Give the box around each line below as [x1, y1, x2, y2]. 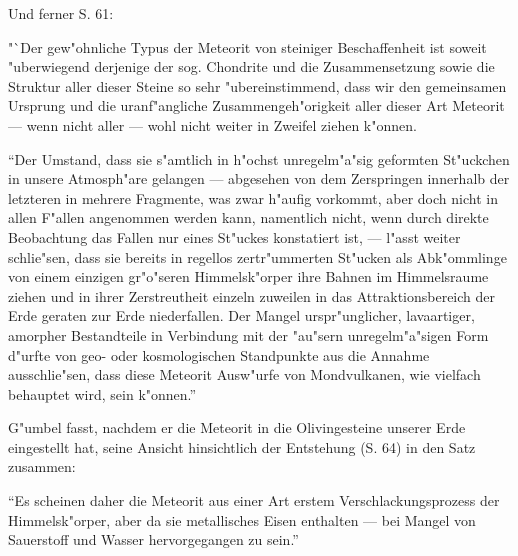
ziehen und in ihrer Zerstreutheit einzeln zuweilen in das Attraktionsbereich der [8, 285, 496, 306]
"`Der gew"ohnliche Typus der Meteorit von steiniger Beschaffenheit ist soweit [8, 36, 487, 57]
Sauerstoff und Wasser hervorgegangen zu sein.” [8, 529, 299, 550]
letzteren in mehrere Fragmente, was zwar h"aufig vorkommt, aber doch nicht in [8, 187, 498, 208]
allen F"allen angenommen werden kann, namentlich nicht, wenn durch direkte [8, 207, 489, 228]
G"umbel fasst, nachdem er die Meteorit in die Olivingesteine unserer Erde [8, 417, 466, 438]
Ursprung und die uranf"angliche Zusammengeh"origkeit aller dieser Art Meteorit [8, 95, 505, 116]
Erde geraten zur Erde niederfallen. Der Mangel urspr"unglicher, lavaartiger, [8, 305, 475, 326]
